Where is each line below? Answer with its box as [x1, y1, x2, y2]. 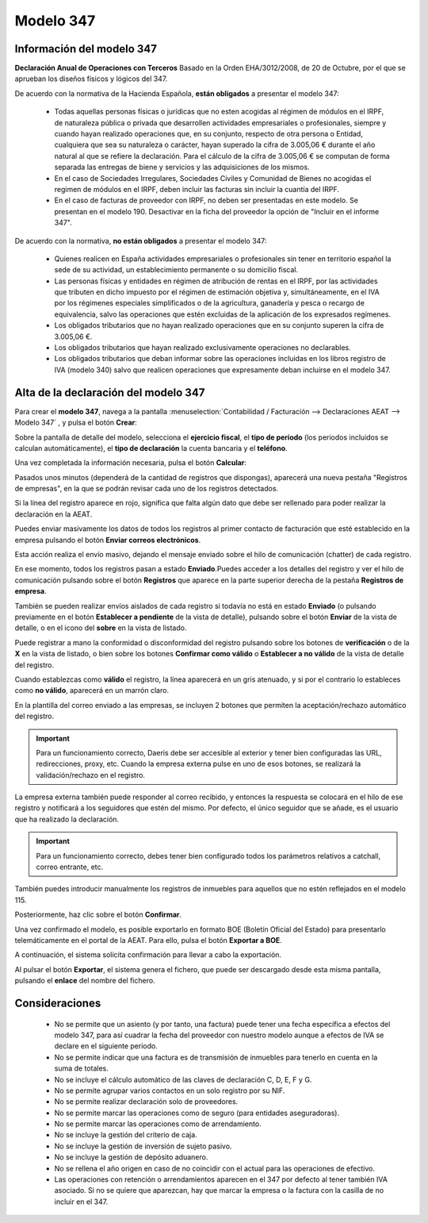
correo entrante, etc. [36, 862, 104, 872]
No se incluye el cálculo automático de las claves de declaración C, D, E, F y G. [54, 1075, 312, 1084]
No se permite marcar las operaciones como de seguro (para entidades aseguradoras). [54, 1108, 340, 1117]
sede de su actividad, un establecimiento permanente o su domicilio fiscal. [54, 265, 299, 275]
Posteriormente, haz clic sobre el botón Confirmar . [14, 910, 182, 920]
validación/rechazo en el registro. [36, 770, 146, 779]
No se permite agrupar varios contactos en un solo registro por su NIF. [54, 1086, 285, 1095]
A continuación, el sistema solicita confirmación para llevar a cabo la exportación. [14, 950, 281, 960]
